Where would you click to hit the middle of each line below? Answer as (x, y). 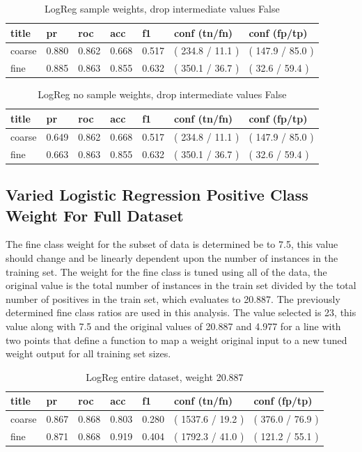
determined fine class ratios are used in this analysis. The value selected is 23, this (181, 312)
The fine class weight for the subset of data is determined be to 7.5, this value (172, 244)
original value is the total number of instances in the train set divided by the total (181, 285)
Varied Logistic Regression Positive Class (157, 195)
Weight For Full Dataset (95, 215)
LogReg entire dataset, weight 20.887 (165, 376)
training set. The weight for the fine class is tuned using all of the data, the (166, 271)
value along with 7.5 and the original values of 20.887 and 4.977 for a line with (173, 326)
